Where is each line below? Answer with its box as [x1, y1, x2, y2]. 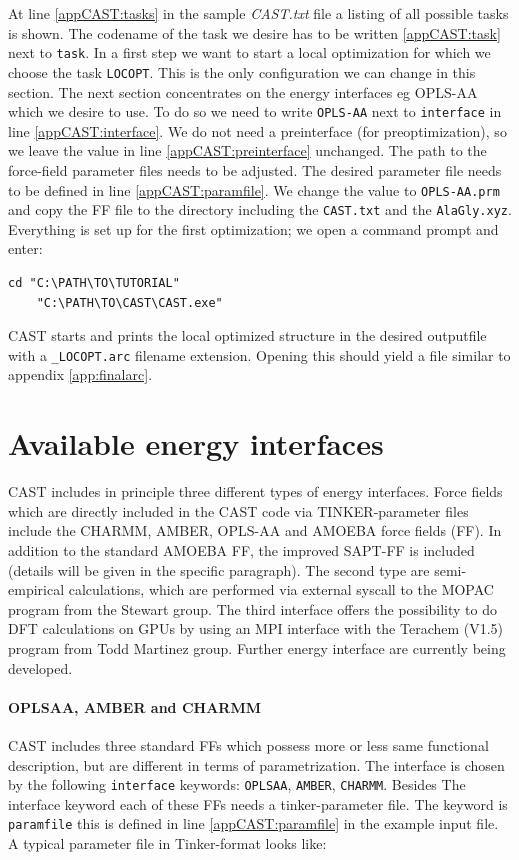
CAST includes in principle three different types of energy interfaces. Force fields [8, 481, 503, 502]
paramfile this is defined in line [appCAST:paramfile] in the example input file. [8, 813, 499, 834]
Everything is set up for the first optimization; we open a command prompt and [8, 218, 499, 239]
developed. [8, 657, 73, 678]
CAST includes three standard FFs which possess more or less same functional [8, 734, 489, 755]
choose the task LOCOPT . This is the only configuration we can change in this [8, 61, 476, 82]
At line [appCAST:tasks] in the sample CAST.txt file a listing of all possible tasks [8, 3, 509, 23]
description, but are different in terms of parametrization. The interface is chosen [8, 754, 505, 775]
